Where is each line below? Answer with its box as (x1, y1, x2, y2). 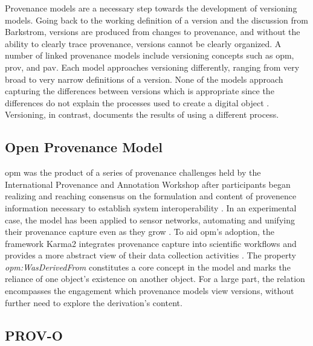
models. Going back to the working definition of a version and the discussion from (5, 13, 308, 26)
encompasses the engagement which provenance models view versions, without (5, 284, 294, 297)
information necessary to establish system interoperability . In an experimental (5, 201, 297, 214)
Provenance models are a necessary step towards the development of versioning (5, 2, 297, 14)
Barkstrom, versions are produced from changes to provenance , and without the (5, 25, 300, 38)
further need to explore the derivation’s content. (5, 296, 182, 309)
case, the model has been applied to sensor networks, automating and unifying (5, 213, 295, 226)
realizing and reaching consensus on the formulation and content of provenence (5, 190, 297, 202)
